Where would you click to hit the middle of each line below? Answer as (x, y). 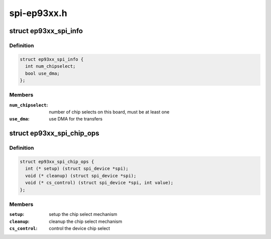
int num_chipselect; (50, 66)
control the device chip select (80, 228)
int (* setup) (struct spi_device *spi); (77, 169)
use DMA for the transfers (76, 119)
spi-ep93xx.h (38, 13)
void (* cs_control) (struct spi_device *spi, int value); (99, 183)
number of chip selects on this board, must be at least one (109, 112)
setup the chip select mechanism (83, 214)
